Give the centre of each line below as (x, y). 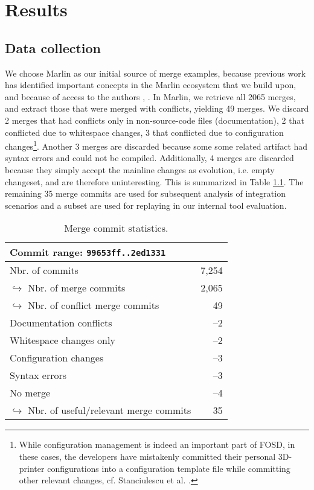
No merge (30, 393)
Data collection (53, 47)
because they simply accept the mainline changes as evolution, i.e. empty (140, 169)
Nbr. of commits (44, 270)
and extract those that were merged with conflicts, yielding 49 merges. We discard (157, 108)
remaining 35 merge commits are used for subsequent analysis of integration (145, 193)
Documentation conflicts (61, 323)
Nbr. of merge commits (77, 288)
